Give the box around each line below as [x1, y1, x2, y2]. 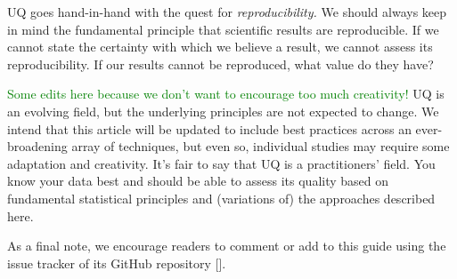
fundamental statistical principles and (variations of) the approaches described [7, 188, 436, 207]
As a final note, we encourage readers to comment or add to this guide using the [7, 236, 446, 255]
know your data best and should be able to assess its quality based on [7, 171, 389, 190]
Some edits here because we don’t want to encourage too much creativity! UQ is [7, 84, 445, 103]
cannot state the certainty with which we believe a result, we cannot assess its [7, 37, 433, 56]
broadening [7, 137, 68, 155]
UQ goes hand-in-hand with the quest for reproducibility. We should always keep [7, 3, 447, 20]
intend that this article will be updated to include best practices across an [7, 119, 412, 138]
